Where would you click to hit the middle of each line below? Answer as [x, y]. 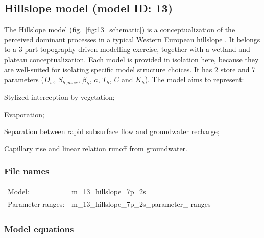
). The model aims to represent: [194, 79]
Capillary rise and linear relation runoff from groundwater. [96, 148]
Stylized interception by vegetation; [59, 97]
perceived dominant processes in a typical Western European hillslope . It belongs [132, 39]
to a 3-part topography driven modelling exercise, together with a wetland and [127, 49]
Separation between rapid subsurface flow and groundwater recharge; [112, 131]
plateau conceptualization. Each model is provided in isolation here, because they [131, 59]
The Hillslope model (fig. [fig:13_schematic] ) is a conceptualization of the [120, 29]
